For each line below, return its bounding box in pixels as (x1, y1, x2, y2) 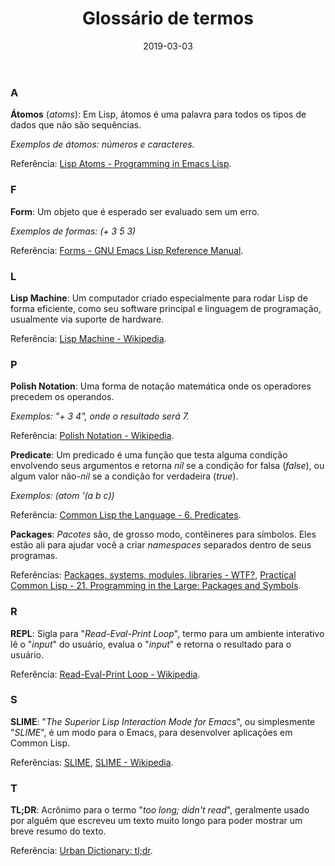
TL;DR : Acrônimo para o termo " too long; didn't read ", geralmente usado (10, 804, 310, 816)
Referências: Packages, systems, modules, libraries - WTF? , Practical (10, 569, 297, 581)
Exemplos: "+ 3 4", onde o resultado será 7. (10, 410, 190, 422)
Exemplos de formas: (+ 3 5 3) (10, 225, 137, 237)
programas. (10, 550, 58, 562)
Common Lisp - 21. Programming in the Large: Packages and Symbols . (10, 580, 302, 592)
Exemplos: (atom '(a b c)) (10, 490, 115, 502)
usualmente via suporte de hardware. (10, 313, 165, 325)
